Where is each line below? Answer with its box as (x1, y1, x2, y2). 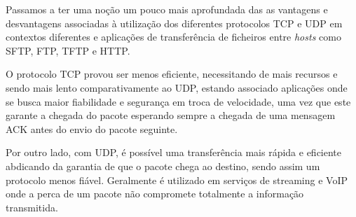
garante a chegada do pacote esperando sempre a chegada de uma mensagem (6, 108, 336, 122)
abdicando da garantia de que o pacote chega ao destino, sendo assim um (6, 158, 320, 173)
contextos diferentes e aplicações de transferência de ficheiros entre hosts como (6, 29, 341, 44)
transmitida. (6, 199, 58, 214)
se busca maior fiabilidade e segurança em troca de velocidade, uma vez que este (6, 94, 351, 108)
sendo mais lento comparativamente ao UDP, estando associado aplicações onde (6, 80, 348, 94)
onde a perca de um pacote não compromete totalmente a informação (6, 186, 304, 201)
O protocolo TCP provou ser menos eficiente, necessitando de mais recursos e (6, 66, 338, 81)
